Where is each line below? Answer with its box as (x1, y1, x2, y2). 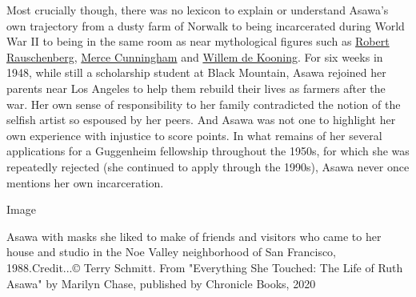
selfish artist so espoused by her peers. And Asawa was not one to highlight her (6, 111, 396, 128)
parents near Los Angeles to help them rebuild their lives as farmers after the (6, 79, 386, 96)
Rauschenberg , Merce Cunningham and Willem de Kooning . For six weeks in (6, 48, 383, 65)
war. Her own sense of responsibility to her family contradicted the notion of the (6, 95, 401, 112)
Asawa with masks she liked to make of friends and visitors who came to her (6, 227, 382, 244)
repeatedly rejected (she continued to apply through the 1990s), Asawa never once (6, 158, 410, 175)
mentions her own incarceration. (6, 174, 164, 191)
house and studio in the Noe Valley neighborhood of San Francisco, (6, 243, 337, 260)
